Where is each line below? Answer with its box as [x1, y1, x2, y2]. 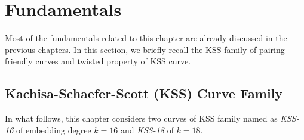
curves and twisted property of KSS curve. [35, 55, 191, 67]
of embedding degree [16, 123, 91, 136]
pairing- [259, 43, 288, 55]
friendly [5, 55, 33, 67]
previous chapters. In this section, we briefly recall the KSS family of [5, 43, 257, 55]
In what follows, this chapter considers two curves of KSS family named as [5, 112, 278, 125]
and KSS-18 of [120, 123, 174, 136]
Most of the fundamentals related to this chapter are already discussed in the [5, 32, 287, 44]
